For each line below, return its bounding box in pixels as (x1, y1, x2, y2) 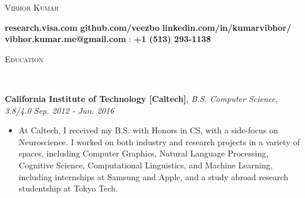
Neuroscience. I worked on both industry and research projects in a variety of (18, 135, 300, 148)
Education (5, 52, 43, 65)
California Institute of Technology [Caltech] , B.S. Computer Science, (5, 92, 278, 104)
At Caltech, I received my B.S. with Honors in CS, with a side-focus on (18, 124, 278, 136)
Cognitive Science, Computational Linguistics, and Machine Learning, (18, 158, 273, 171)
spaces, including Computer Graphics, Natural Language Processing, (18, 147, 269, 159)
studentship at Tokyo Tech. (18, 182, 118, 194)
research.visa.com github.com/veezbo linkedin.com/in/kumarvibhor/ (5, 21, 291, 33)
